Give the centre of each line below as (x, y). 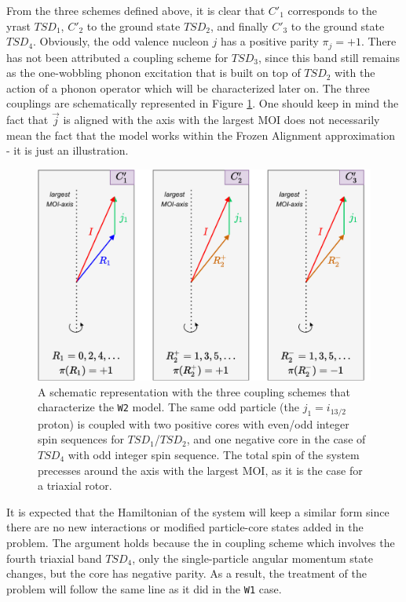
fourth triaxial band (54, 558)
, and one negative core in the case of (276, 439)
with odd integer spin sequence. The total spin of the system (214, 454)
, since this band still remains (329, 57)
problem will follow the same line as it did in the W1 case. (144, 588)
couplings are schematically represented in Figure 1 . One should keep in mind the (203, 103)
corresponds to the (332, 10)
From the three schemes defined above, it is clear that (136, 10)
